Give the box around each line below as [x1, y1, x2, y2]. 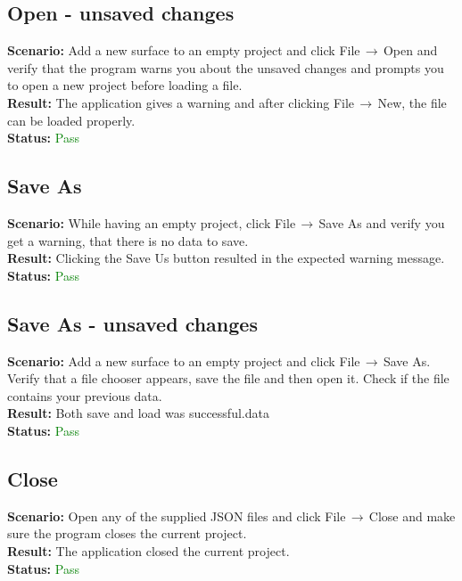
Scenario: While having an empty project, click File [7, 213, 296, 232]
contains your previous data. [7, 386, 162, 405]
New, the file [377, 93, 447, 111]
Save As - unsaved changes [7, 309, 258, 337]
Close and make [368, 506, 456, 525]
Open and [383, 41, 438, 60]
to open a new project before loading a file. [7, 76, 243, 94]
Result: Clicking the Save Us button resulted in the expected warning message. [7, 249, 445, 267]
